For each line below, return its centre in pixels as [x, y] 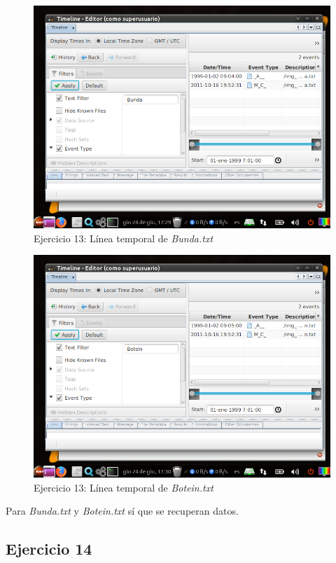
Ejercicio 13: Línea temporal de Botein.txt [124, 487]
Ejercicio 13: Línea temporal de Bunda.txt [124, 238]
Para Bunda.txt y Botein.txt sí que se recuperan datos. [122, 511]
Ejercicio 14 [49, 549]
